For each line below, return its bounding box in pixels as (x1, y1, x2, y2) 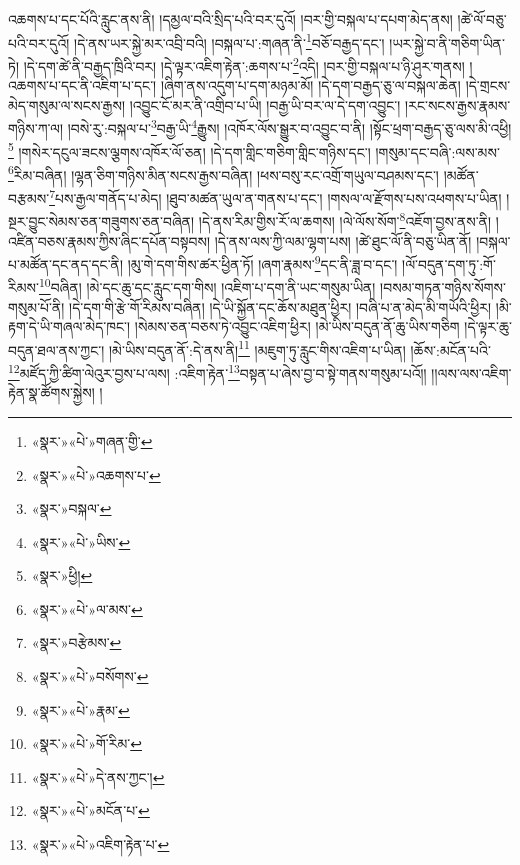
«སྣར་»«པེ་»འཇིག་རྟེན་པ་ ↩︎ (31, 834, 170, 855)
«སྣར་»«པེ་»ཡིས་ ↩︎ (31, 531, 131, 552)
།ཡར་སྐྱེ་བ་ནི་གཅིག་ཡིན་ (389, 32, 505, 53)
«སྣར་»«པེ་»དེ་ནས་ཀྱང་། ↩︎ (31, 766, 165, 787)
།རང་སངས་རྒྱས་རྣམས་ (405, 94, 511, 115)
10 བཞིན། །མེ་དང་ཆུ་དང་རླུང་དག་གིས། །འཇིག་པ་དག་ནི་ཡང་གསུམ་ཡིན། (38, 274, 376, 298)
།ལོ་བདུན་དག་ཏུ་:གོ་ (402, 253, 496, 274)
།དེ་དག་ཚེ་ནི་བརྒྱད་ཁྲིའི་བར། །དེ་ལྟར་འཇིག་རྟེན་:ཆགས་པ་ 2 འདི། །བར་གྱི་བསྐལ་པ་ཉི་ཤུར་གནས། (23, 52, 465, 76)
